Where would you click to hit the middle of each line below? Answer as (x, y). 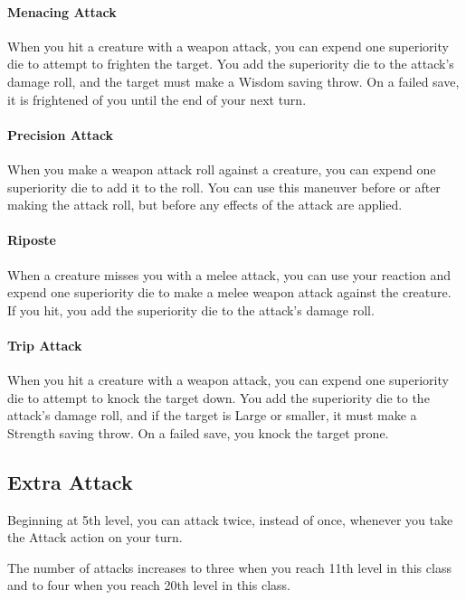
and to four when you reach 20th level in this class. (149, 585)
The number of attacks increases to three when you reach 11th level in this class (229, 567)
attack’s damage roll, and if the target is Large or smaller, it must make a (212, 415)
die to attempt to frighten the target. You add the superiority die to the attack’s (231, 64)
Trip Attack (45, 345)
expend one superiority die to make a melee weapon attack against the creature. (229, 292)
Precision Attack (61, 134)
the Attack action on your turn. (95, 537)
